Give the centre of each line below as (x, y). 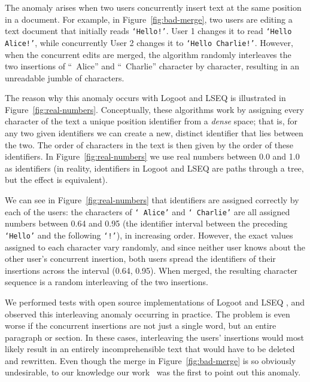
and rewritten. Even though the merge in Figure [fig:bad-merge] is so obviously (151, 360)
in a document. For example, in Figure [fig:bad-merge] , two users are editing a (149, 19)
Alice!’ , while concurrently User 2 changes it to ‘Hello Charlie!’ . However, (149, 42)
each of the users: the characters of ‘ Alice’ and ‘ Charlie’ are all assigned (148, 211)
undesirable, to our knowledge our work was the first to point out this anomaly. (153, 372)
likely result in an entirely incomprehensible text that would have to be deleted (150, 349)
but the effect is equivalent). (56, 180)
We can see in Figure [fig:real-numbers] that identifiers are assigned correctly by (152, 200)
